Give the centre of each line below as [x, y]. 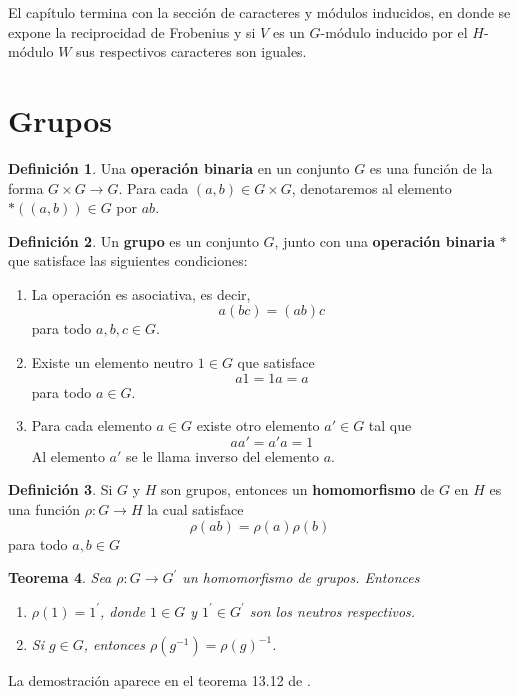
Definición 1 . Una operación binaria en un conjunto [179, 167]
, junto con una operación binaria [384, 240]
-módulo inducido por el [394, 31]
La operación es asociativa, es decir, [141, 293]
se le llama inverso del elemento [222, 455]
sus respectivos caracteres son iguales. [191, 51]
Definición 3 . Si [60, 489]
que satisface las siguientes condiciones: [128, 260]
